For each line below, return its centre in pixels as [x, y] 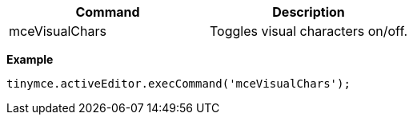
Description [309, 12]
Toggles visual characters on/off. [309, 31]
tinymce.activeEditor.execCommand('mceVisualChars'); [178, 84]
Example [30, 59]
